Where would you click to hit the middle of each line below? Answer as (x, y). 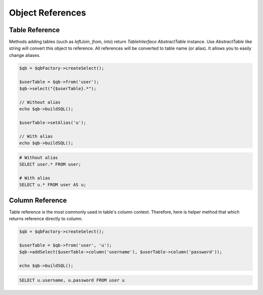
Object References (47, 13)
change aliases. (25, 55)
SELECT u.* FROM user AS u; (53, 185)
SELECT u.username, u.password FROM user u (72, 280)
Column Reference (38, 200)
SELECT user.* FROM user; (50, 165)
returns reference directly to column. (46, 219)
